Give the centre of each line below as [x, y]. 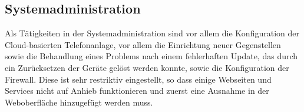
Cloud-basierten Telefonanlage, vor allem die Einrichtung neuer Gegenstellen [143, 44]
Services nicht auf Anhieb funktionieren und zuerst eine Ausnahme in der [137, 91]
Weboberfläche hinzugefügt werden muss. [79, 102]
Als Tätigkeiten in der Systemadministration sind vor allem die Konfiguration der [152, 33]
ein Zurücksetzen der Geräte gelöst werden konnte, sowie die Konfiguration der [147, 67]
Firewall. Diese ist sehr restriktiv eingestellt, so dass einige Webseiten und [138, 79]
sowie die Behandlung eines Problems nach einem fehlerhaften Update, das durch [151, 56]
